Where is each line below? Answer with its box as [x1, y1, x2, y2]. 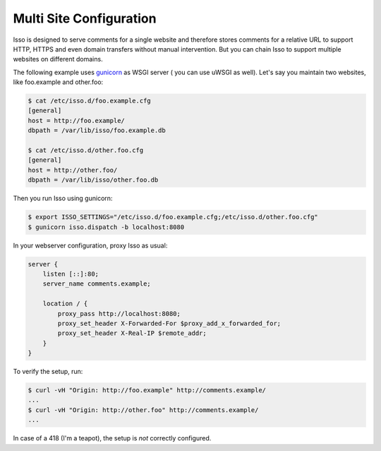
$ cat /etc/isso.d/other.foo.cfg [28, 146, 144, 155]
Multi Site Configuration [13, 11, 157, 26]
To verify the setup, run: [13, 368, 83, 376]
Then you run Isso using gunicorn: [13, 194, 113, 203]
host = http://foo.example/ [28, 117, 125, 124]
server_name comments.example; [42, 280, 151, 288]
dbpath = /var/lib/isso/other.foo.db [28, 176, 159, 184]
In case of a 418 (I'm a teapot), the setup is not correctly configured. [13, 434, 212, 443]
